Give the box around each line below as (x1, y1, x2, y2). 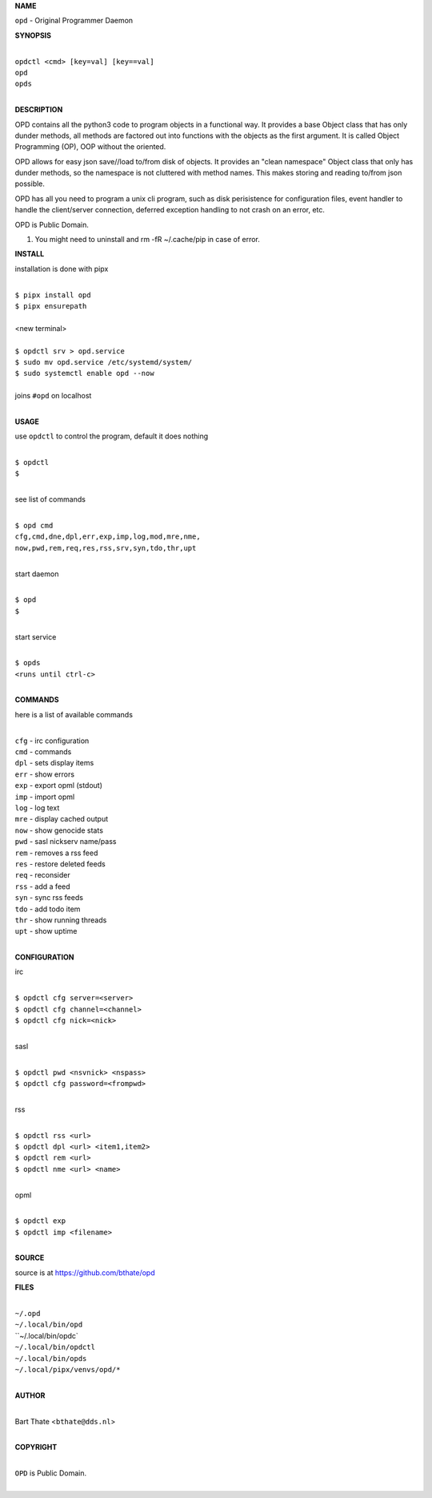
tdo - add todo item (14, 904, 81, 914)
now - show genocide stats (14, 826, 104, 835)
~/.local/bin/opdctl (14, 1343, 96, 1352)
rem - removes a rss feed (14, 848, 98, 858)
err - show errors (14, 769, 75, 779)
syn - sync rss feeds (14, 893, 84, 902)
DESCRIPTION (14, 105, 63, 115)
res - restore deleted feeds (14, 858, 106, 869)
